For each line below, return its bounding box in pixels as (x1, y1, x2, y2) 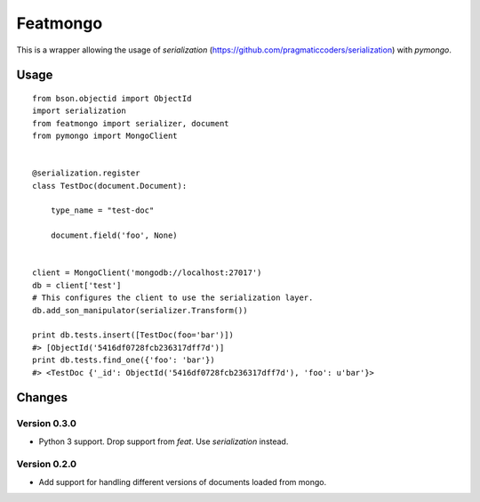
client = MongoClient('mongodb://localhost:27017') (32, 268, 262, 278)
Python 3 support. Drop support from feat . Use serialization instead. (38, 436, 289, 447)
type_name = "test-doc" (50, 206, 155, 215)
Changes (16, 390, 68, 405)
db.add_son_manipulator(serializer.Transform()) (32, 305, 248, 315)
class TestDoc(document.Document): (32, 181, 188, 190)
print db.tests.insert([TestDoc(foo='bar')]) (32, 330, 235, 340)
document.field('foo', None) (50, 231, 178, 240)
